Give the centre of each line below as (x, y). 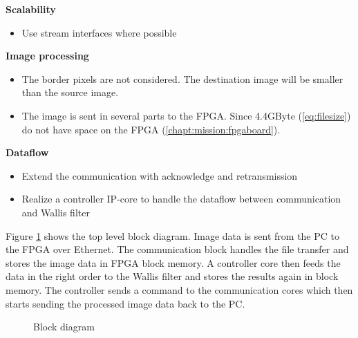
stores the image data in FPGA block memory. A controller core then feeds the (173, 262)
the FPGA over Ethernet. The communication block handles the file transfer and (177, 249)
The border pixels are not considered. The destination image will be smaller (182, 78)
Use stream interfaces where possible (99, 32)
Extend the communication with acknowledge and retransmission (160, 175)
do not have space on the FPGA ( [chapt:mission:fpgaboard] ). (151, 129)
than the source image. (70, 92)
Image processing (47, 56)
